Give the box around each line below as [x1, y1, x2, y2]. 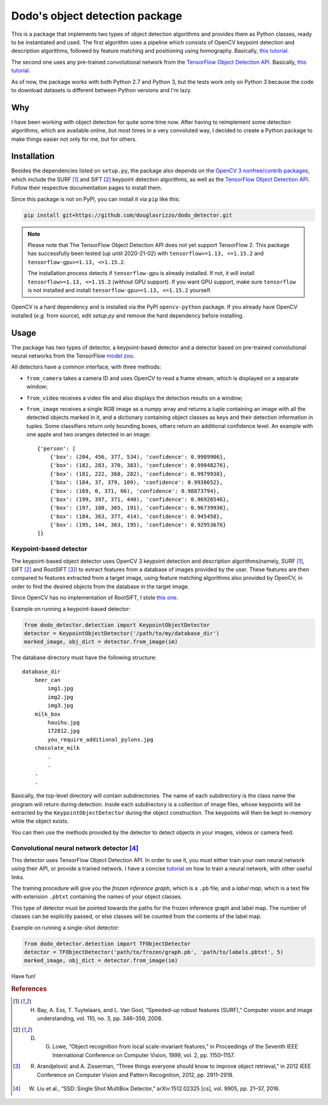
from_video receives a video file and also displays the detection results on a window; [26, 394, 243, 401]
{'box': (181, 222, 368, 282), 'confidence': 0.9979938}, [49, 471, 227, 477]
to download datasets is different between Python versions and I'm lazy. [11, 86, 192, 93]
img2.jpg [47, 693, 73, 701]
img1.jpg [47, 685, 73, 692]
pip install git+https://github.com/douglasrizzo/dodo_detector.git [24, 211, 233, 219]
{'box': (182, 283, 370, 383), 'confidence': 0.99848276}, [49, 462, 230, 469]
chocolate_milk [34, 744, 80, 752]
